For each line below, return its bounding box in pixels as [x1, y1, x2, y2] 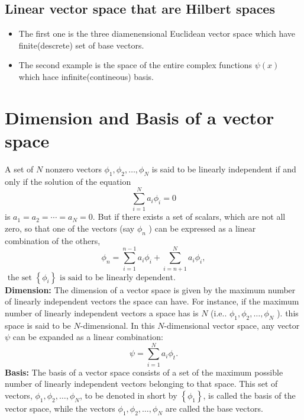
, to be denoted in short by [79, 389, 177, 401]
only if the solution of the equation [5, 175, 131, 187]
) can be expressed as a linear [148, 222, 256, 234]
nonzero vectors [45, 162, 102, 175]
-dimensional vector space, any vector [164, 319, 300, 331]
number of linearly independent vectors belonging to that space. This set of [5, 377, 278, 390]
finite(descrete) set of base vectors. [18, 39, 144, 51]
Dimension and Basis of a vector [5, 105, 274, 129]
